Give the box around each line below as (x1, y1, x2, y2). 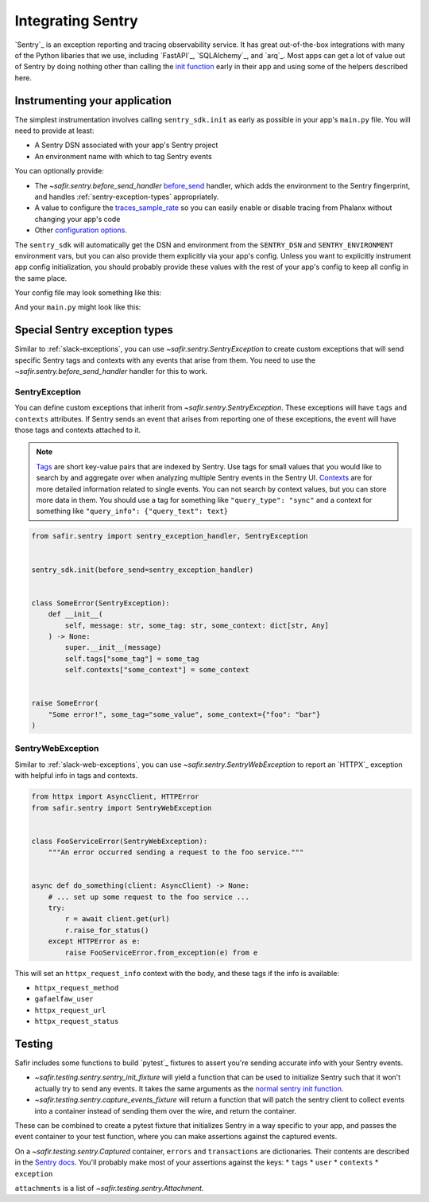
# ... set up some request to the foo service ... (48, 892, 249, 901)
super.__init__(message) (64, 643, 162, 652)
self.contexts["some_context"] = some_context (64, 665, 249, 675)
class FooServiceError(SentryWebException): (31, 836, 208, 846)
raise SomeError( (31, 698, 99, 708)
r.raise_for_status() (64, 925, 149, 935)
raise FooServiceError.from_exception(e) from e (64, 947, 258, 957)
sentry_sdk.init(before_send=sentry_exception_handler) (31, 565, 254, 574)
